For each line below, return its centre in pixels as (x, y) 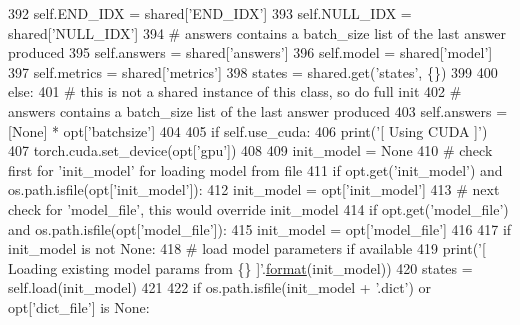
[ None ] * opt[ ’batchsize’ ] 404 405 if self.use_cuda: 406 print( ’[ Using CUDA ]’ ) (248, 130)
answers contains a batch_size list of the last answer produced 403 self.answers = (258, 110)
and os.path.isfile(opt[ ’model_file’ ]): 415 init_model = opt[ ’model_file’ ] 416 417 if (260, 228)
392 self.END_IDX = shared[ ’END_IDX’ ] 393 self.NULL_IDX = (210, 13)
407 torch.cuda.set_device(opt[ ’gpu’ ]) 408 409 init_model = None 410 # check (250, 150)
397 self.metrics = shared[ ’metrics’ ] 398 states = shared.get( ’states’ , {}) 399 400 (253, 71)
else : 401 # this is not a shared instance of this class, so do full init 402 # (235, 91)
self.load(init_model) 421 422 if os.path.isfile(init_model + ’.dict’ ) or (220, 287)
